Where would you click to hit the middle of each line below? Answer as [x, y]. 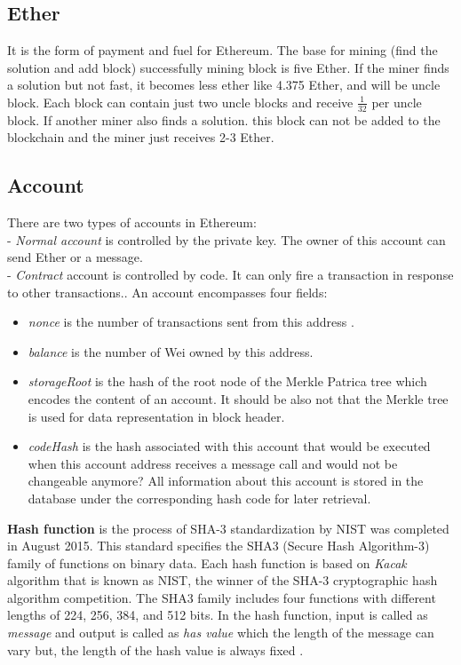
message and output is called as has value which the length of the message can [221, 633]
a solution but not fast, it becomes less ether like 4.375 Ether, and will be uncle [224, 85]
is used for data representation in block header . [156, 416]
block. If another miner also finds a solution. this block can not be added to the [224, 119]
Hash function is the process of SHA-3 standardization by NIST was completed [228, 528]
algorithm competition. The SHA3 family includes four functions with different [222, 597]
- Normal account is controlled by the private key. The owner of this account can [227, 239]
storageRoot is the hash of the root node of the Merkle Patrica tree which [227, 381]
